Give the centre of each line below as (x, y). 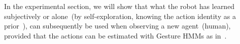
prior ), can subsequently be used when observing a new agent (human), (117, 26)
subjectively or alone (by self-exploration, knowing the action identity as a (120, 16)
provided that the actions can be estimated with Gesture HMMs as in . (115, 35)
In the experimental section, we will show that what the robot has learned (119, 6)
